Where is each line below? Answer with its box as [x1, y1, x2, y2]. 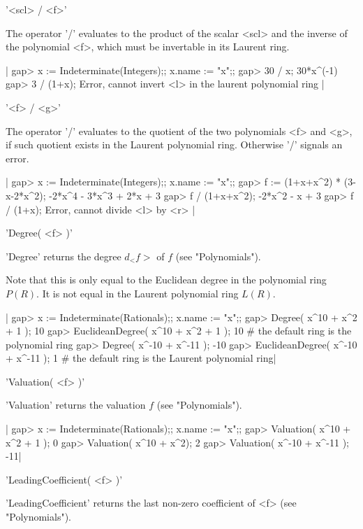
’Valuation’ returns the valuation [6, 397, 146, 412]
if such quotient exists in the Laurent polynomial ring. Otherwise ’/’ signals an [6, 137, 343, 152]
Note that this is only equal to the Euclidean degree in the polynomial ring [6, 272, 327, 287]
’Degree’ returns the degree [6, 248, 121, 263]
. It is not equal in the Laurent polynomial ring [36, 285, 239, 300]
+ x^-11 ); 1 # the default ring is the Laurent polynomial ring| [6, 351, 276, 365]
